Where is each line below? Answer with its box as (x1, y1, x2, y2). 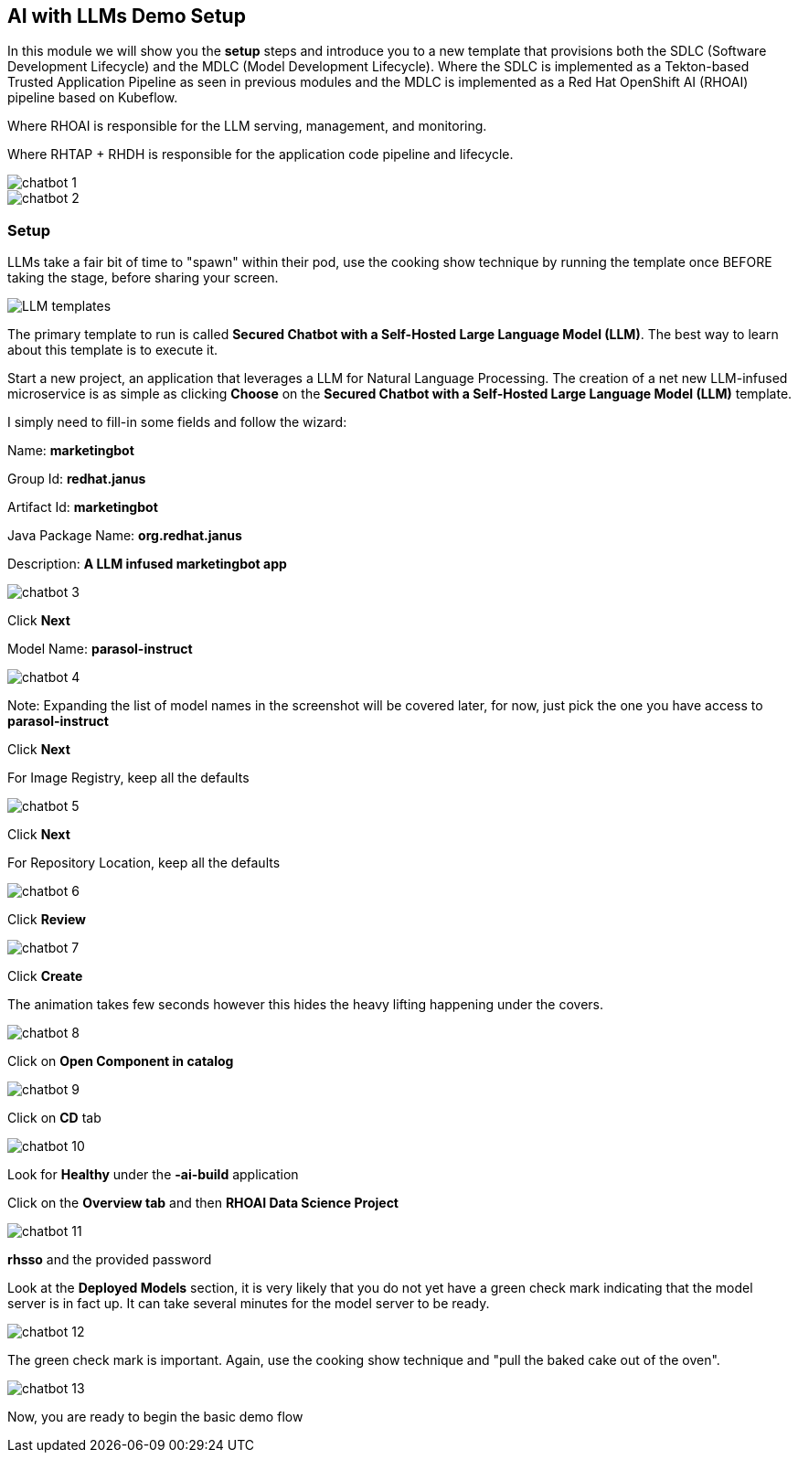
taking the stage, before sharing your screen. (7, 270, 279, 286)
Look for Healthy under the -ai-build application (7, 1167, 299, 1183)
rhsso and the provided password (7, 1252, 212, 1268)
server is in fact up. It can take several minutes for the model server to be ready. (7, 1295, 490, 1312)
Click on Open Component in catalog (7, 1053, 234, 1070)
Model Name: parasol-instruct (7, 641, 193, 657)
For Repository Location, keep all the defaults (7, 855, 281, 871)
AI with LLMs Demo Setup (7, 5, 246, 27)
